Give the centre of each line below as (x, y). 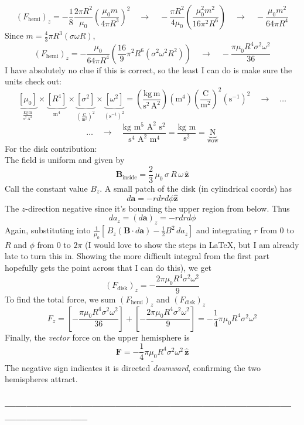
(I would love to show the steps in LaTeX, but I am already (192, 244)
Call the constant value (46, 188)
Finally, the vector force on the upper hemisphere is (97, 337)
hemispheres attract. (41, 379)
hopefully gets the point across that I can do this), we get (108, 268)
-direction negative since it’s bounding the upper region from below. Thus (158, 208)
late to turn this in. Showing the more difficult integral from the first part (137, 256)
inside (130, 177)
